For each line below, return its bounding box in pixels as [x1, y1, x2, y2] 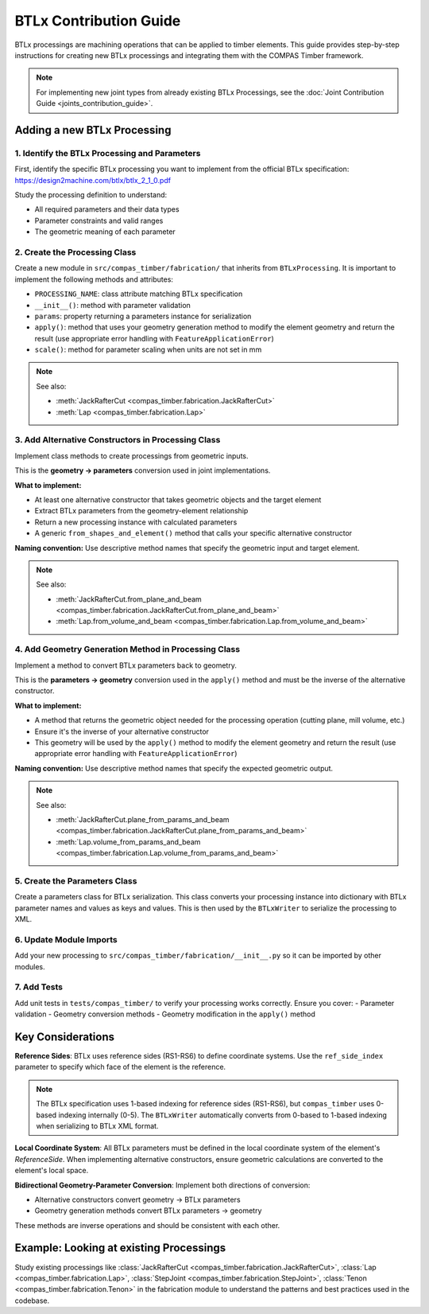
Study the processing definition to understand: [14, 190, 168, 200]
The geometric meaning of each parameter [34, 227, 176, 236]
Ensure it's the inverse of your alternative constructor [34, 727, 210, 736]
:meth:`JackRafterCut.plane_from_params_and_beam [56, 814, 230, 824]
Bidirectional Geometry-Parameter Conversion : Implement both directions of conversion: [14, 1180, 311, 1190]
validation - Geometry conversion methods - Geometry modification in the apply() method [14, 1009, 315, 1019]
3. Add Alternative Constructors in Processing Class [14, 435, 221, 446]
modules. [14, 961, 45, 971]
